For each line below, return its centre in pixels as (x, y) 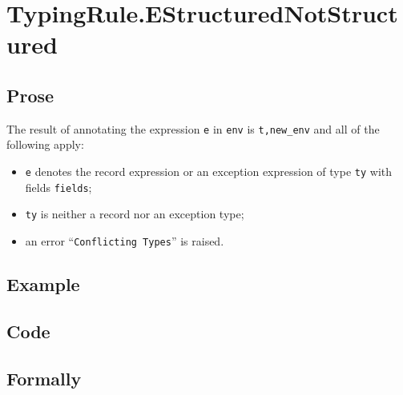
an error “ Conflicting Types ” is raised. (125, 240)
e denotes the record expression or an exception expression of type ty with (209, 172)
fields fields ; (58, 187)
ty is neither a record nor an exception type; (135, 214)
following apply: (45, 144)
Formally (44, 378)
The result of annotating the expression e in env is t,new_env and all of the (193, 128)
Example (43, 284)
